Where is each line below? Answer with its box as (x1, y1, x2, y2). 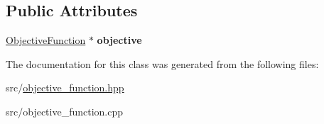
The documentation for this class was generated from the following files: (6, 56, 319, 71)
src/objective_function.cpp (6, 103, 124, 118)
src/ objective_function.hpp (6, 80, 124, 95)
